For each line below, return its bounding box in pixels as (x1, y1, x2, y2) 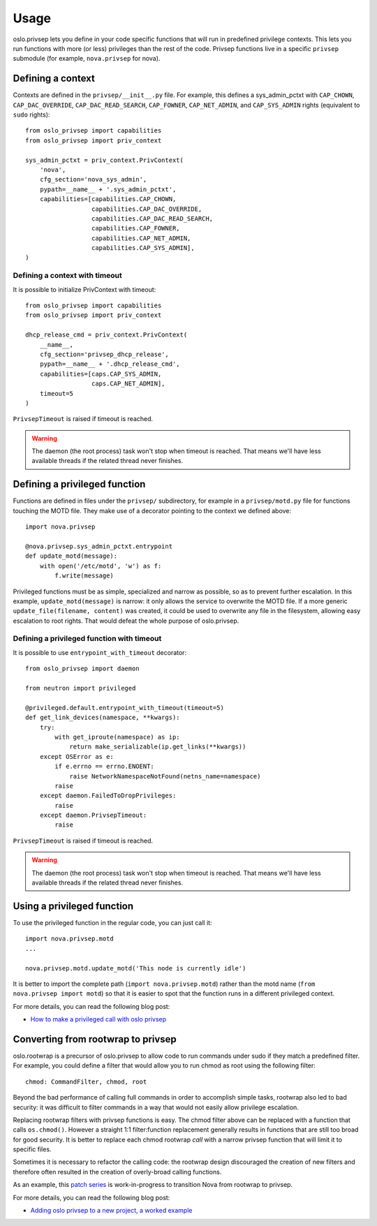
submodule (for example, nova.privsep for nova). (13, 54, 161, 63)
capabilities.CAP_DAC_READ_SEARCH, (91, 214, 213, 223)
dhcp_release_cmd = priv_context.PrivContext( (25, 331, 188, 339)
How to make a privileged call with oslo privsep (30, 1015, 167, 1024)
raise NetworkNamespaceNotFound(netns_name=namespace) (69, 772, 261, 780)
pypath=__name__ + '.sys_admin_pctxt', (39, 185, 177, 193)
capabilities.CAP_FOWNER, (91, 224, 181, 232)
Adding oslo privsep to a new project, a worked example (30, 1206, 193, 1215)
